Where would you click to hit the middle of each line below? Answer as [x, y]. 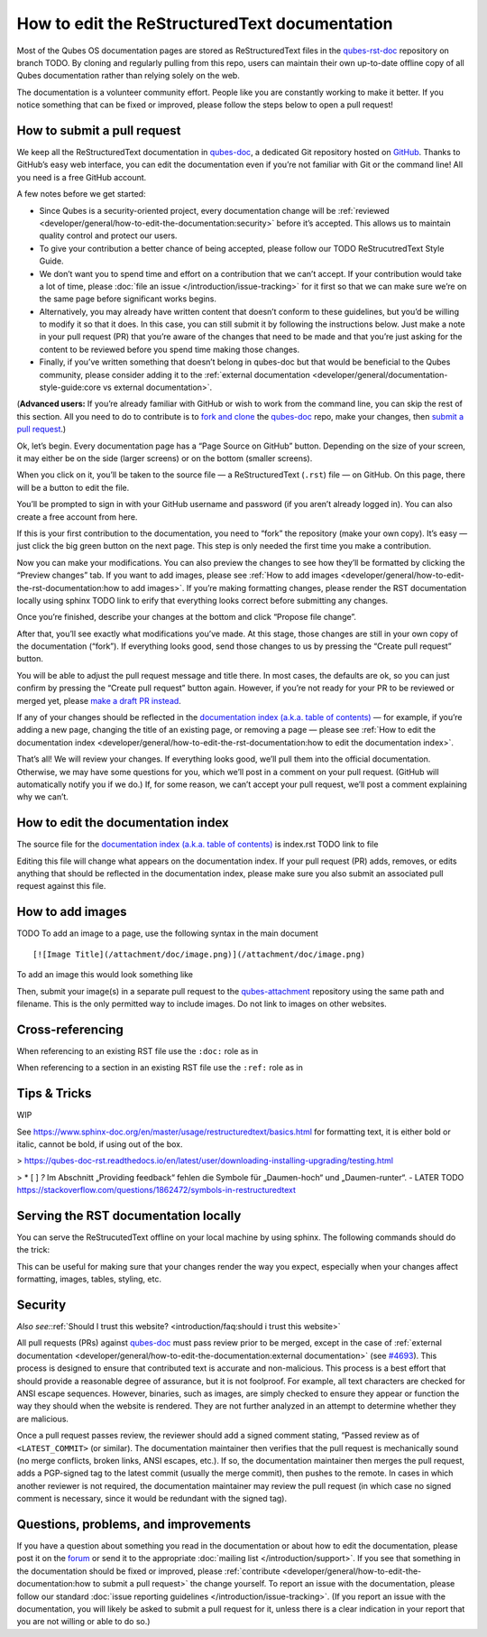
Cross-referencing [70, 1029]
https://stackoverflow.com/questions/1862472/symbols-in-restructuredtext [156, 1190]
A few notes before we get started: [81, 194]
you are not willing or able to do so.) [83, 1622]
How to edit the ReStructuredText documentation [205, 23]
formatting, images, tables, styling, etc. [89, 1279]
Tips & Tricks [54, 1093]
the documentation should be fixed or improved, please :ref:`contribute [148, 1571]
